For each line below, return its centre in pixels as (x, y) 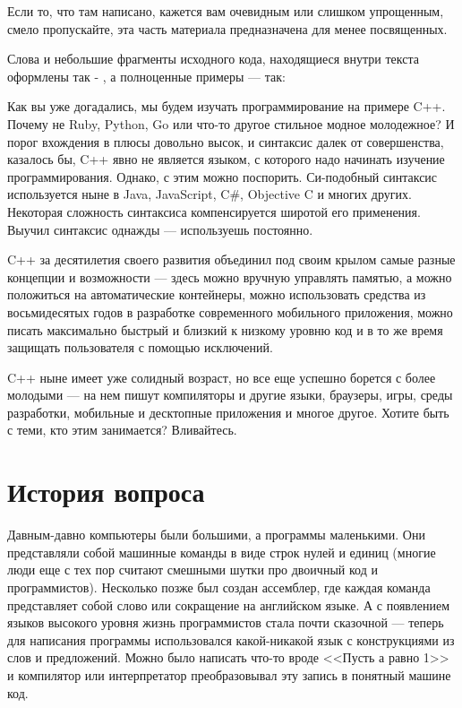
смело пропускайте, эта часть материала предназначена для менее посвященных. (227, 28)
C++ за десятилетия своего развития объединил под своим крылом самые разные (231, 259)
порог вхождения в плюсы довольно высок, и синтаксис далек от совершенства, (226, 141)
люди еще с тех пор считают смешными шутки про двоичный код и (192, 570)
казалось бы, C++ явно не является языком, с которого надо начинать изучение (226, 159)
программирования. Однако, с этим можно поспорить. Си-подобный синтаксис (222, 176)
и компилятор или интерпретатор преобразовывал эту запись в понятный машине (229, 674)
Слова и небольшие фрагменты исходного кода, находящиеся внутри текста (213, 59)
